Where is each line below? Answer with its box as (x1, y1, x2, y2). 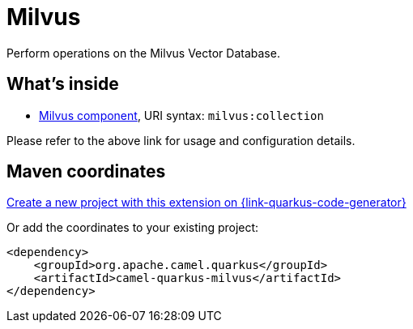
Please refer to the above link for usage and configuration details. (6, 133, 356, 147)
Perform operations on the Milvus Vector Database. (6, 45, 280, 60)
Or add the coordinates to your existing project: (6, 220, 259, 235)
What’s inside (6, 74, 119, 95)
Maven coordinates (6, 161, 166, 182)
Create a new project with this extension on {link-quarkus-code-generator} (6, 195, 407, 210)
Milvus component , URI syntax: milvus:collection (39, 108, 324, 122)
